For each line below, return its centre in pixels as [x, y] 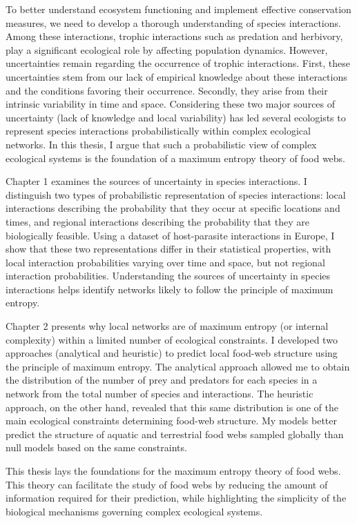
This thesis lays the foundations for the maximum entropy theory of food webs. [173, 471]
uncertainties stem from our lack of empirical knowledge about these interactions [176, 76]
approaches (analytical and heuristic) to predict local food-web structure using [172, 353]
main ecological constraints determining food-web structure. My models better [172, 421]
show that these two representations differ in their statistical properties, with [168, 249]
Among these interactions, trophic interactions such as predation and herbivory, [174, 36]
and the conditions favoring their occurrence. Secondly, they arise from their [167, 90]
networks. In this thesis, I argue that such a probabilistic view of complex [161, 144]
